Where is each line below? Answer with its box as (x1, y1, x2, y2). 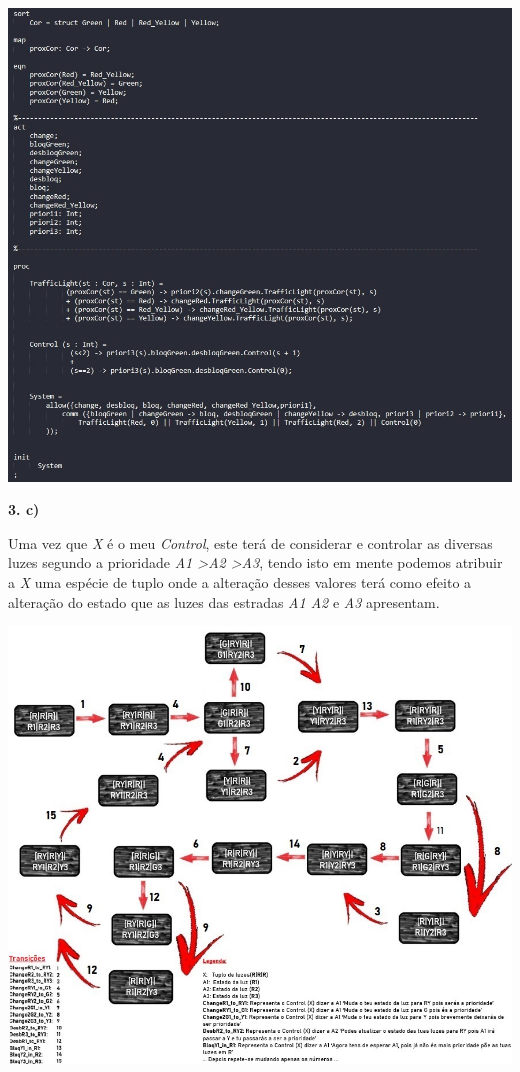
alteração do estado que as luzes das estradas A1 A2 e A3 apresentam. (8, 591, 440, 612)
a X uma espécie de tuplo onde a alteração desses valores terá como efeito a (8, 571, 472, 592)
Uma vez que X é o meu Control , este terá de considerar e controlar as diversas (8, 532, 493, 553)
